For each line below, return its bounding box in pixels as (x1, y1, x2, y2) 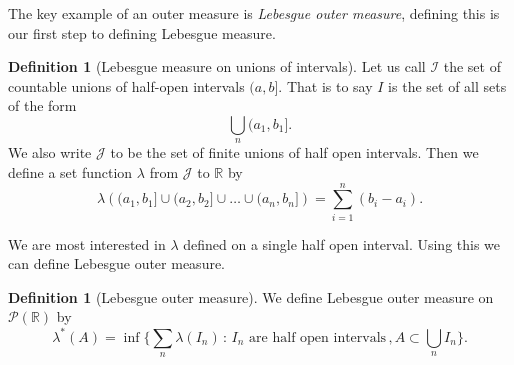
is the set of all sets (388, 75, 507, 96)
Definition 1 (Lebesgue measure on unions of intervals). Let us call (8, 56, 426, 77)
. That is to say (278, 75, 373, 96)
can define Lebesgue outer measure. (8, 253, 226, 274)
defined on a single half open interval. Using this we (183, 233, 501, 254)
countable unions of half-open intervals (8, 75, 245, 96)
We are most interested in (8, 233, 166, 254)
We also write (8, 142, 92, 163)
